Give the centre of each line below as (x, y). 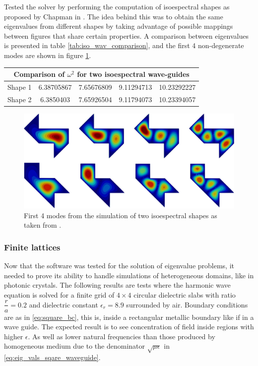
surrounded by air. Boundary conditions (187, 304)
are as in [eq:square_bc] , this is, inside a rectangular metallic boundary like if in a (129, 317)
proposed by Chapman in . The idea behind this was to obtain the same (114, 16)
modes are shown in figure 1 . (48, 55)
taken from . (43, 225)
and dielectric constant (64, 304)
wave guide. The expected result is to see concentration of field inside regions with (129, 327)
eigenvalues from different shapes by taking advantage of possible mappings (119, 26)
